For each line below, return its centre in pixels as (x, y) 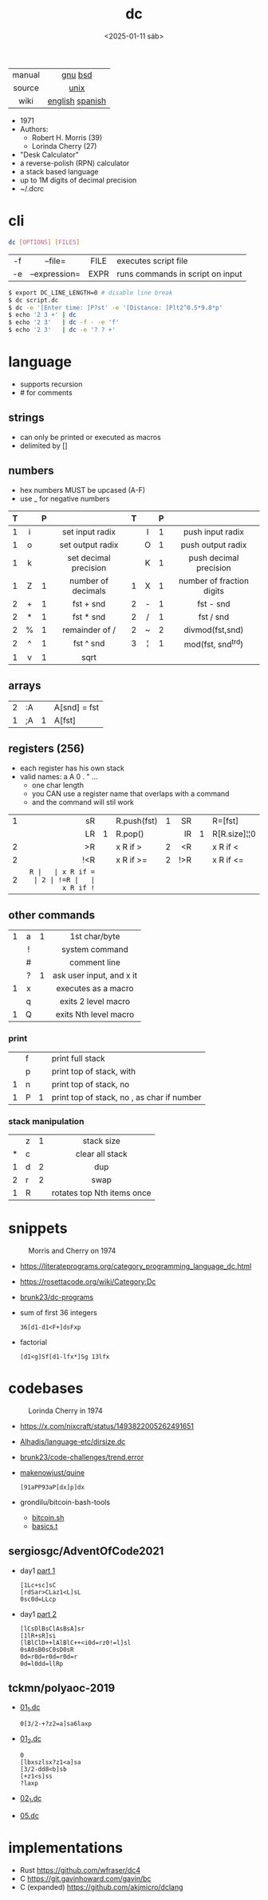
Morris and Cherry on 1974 (72, 1250)
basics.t (45, 1526)
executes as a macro (95, 989)
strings (26, 418)
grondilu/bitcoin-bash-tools (65, 1502)
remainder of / (89, 630)
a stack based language (59, 171)
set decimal (89, 558)
